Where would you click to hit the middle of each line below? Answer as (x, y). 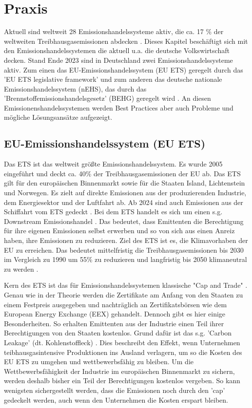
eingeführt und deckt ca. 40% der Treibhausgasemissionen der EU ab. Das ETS (122, 173)
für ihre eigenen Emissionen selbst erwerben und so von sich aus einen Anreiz (119, 231)
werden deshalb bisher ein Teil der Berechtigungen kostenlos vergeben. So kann (122, 380)
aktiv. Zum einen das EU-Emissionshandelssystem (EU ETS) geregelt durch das (124, 69)
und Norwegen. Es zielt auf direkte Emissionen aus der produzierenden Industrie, (125, 193)
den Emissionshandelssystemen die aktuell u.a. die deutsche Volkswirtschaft (117, 50)
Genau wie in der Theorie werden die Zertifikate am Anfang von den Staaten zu (124, 294)
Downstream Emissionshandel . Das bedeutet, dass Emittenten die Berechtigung (124, 221)
